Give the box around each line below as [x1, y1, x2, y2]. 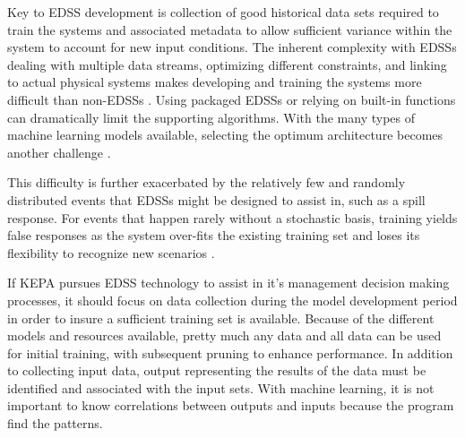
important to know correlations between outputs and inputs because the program [7, 396, 454, 415]
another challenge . [7, 142, 111, 161]
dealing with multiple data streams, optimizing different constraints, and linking [7, 55, 447, 73]
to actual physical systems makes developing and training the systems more [7, 73, 422, 91]
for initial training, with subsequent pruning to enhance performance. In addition [7, 343, 453, 362]
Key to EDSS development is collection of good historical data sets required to [7, 3, 439, 21]
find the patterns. [7, 414, 103, 433]
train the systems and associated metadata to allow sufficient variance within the [7, 20, 452, 39]
